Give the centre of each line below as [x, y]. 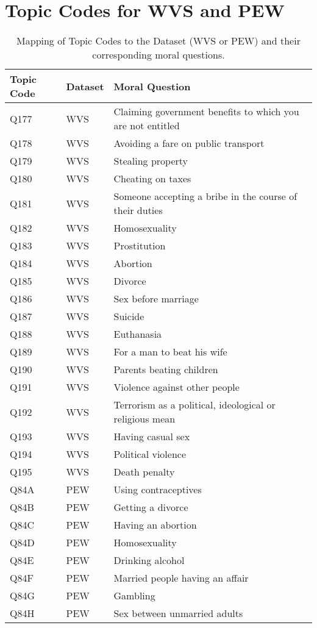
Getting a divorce [151, 507]
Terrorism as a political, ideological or [194, 405]
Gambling [134, 596]
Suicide [129, 316]
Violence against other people [176, 387]
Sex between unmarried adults [178, 613]
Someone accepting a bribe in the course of [205, 196]
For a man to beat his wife [170, 352]
